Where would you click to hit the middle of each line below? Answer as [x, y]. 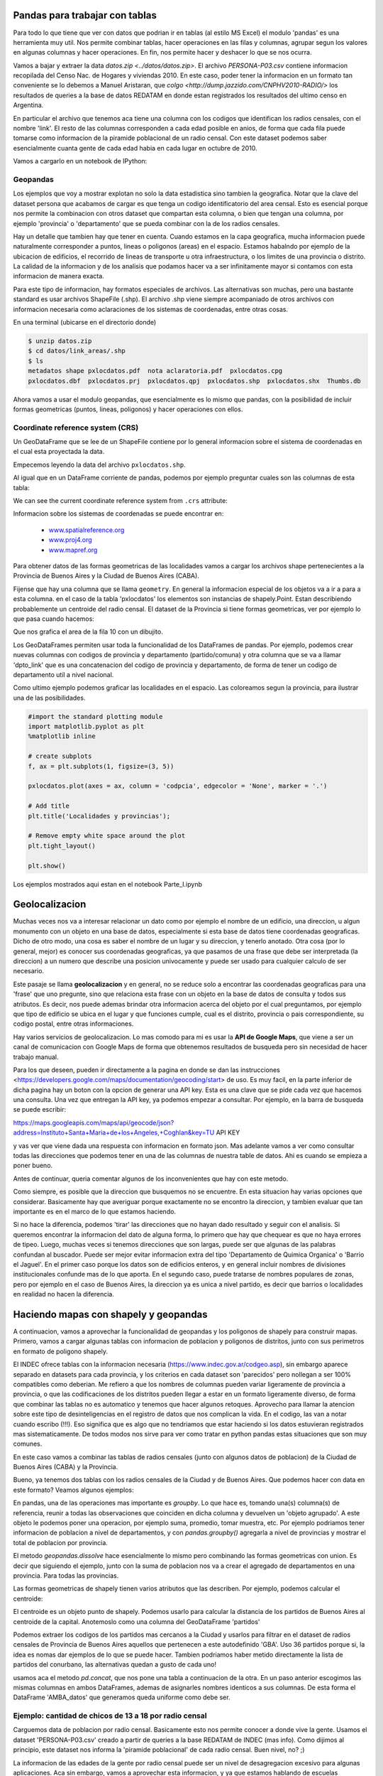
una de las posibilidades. [49, 698]
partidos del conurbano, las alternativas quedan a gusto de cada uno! [115, 1664]
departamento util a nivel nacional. [63, 674]
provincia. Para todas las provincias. [66, 1575]
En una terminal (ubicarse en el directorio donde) [85, 323]
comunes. [28, 1444]
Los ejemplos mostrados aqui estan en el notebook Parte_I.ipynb [107, 884]
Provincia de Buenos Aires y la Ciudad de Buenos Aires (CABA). [106, 576]
